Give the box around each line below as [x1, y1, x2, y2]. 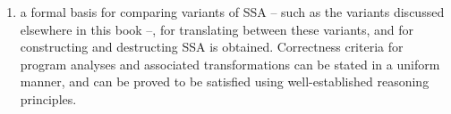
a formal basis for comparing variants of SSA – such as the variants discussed [20, 3, 445, 20]
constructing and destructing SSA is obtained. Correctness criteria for [20, 37, 404, 56]
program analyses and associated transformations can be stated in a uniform [20, 54, 440, 73]
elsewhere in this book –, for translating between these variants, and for [20, 20, 414, 38]
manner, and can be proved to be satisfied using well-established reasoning [20, 72, 430, 91]
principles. [20, 89, 77, 108]
